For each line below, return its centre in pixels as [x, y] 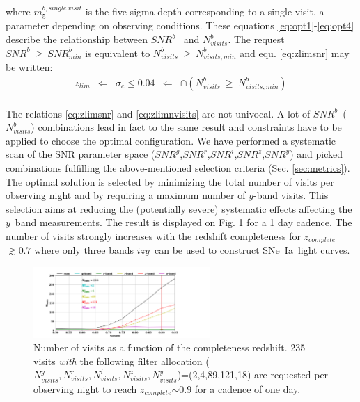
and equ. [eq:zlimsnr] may [295, 53]
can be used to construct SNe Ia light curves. [252, 250]
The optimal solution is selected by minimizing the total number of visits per [170, 181]
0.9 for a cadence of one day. [240, 388]
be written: [29, 67]
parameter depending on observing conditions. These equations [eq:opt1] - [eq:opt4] [180, 25]
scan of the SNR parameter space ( [80, 154]
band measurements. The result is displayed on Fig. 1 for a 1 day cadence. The [183, 222]
